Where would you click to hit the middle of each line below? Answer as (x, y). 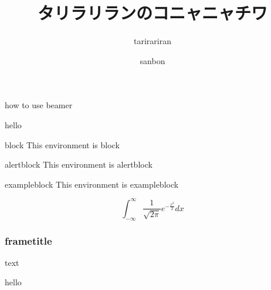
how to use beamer (39, 105)
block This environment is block (62, 144)
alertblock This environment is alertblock (79, 164)
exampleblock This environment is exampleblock (92, 184)
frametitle (28, 240)
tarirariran (153, 41)
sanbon (153, 60)
